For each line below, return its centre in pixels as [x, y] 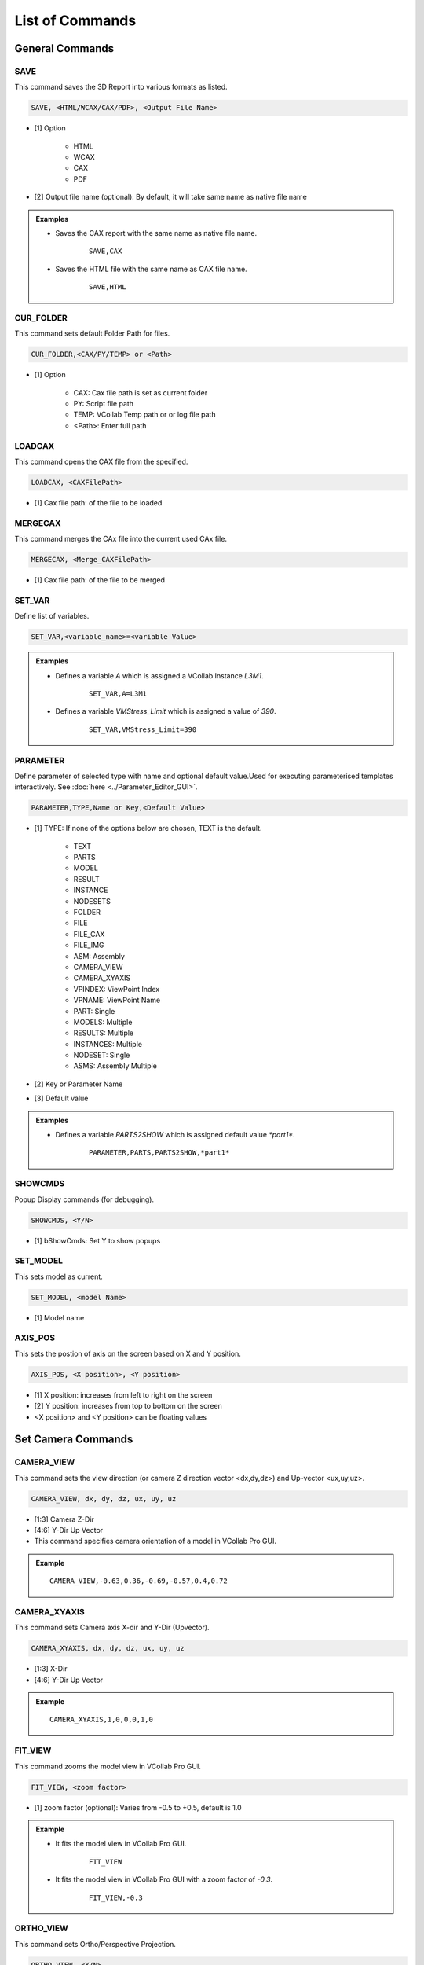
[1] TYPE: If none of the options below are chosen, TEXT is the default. [148, 828]
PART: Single [94, 1011]
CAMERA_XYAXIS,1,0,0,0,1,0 [101, 1720]
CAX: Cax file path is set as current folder [141, 392]
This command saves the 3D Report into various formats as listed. [121, 87]
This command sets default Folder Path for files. [92, 333]
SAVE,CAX [106, 251]
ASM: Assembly [99, 956]
